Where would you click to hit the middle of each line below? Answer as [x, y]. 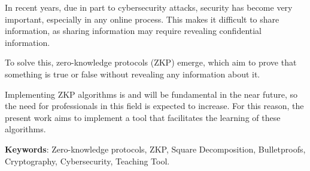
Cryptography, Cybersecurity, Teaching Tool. [87, 161]
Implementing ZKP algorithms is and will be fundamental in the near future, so [151, 94]
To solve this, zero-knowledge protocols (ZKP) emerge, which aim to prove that [151, 62]
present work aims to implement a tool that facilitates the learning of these [143, 117]
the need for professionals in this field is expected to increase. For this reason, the [154, 106]
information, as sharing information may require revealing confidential [133, 31]
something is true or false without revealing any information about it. [133, 74]
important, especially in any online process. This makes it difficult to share [142, 19]
